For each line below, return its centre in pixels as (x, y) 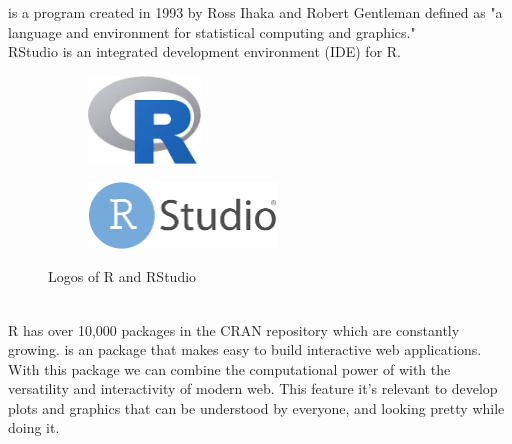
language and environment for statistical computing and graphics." (212, 31)
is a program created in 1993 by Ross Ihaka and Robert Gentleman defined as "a (255, 12)
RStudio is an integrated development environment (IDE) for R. (204, 51)
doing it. (34, 427)
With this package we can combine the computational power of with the (229, 368)
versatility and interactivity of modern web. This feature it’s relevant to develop (253, 388)
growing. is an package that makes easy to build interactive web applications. (245, 349)
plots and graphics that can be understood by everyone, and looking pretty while (256, 407)
